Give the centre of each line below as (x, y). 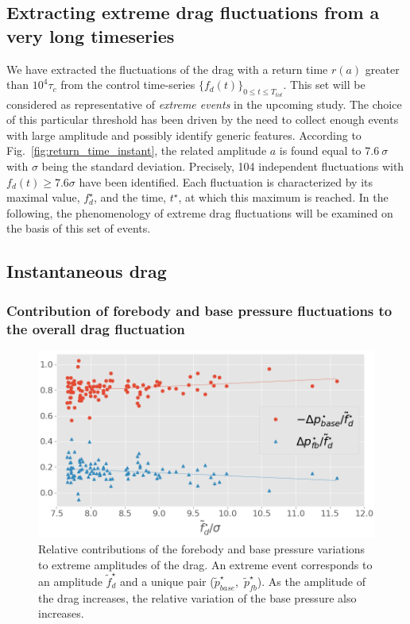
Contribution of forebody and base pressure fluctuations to (199, 310)
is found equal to (320, 150)
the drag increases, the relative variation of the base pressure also (197, 597)
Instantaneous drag (87, 271)
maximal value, (43, 197)
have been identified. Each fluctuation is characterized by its (226, 181)
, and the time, (130, 197)
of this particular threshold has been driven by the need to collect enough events (203, 119)
